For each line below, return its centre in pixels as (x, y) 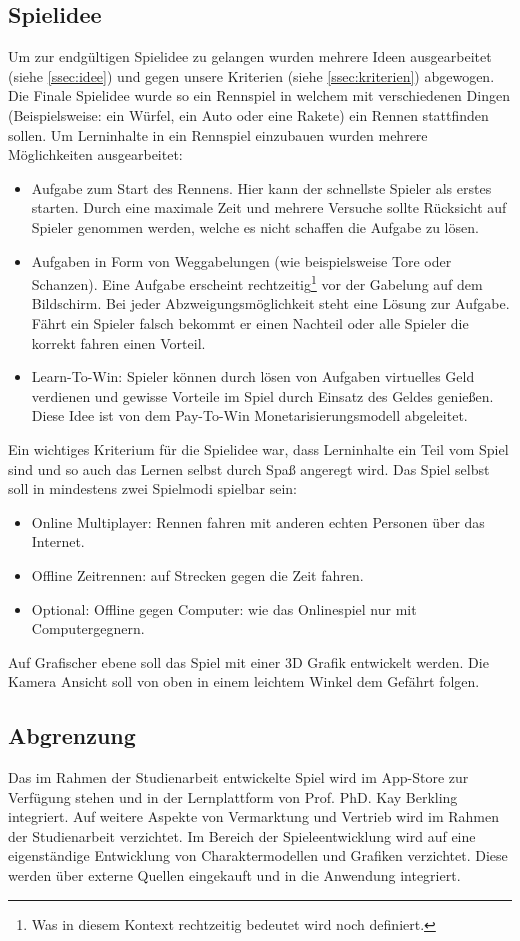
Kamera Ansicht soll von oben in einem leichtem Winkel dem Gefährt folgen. (244, 681)
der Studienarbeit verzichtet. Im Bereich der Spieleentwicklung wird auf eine (242, 835)
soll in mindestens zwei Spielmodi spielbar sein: (152, 488)
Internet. (58, 541)
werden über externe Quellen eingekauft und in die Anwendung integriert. (234, 875)
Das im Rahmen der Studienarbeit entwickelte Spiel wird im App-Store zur (238, 777)
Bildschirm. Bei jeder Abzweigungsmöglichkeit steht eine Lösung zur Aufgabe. (270, 303)
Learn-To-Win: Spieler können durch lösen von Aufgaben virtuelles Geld (253, 376)
